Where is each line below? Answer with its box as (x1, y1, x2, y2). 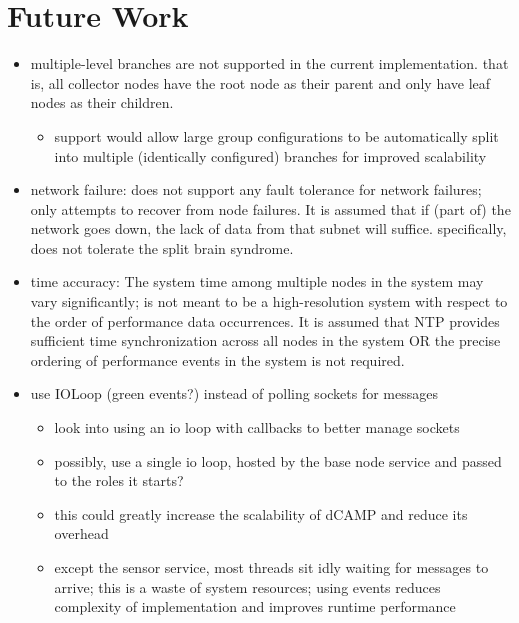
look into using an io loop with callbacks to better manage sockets (54, 417, 460, 438)
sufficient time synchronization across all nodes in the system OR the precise (30, 330, 501, 351)
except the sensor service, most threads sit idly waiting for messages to (54, 557, 489, 577)
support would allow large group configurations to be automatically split (54, 125, 499, 146)
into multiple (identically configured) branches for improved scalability (54, 145, 487, 166)
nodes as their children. (30, 92, 174, 113)
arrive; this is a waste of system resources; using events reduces (54, 576, 441, 597)
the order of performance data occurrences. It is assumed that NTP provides (30, 310, 500, 331)
